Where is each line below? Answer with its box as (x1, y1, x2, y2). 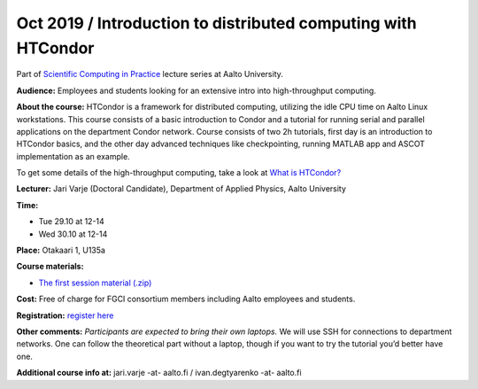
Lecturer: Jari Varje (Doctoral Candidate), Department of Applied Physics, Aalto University (16, 183, 347, 194)
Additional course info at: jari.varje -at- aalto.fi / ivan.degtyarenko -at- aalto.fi (16, 368, 302, 378)
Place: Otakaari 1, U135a (16, 245, 106, 256)
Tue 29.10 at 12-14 (38, 216, 105, 227)
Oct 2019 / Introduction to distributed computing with (16, 13, 418, 33)
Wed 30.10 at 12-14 (38, 229, 108, 239)
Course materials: (16, 261, 84, 272)
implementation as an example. (16, 151, 130, 161)
